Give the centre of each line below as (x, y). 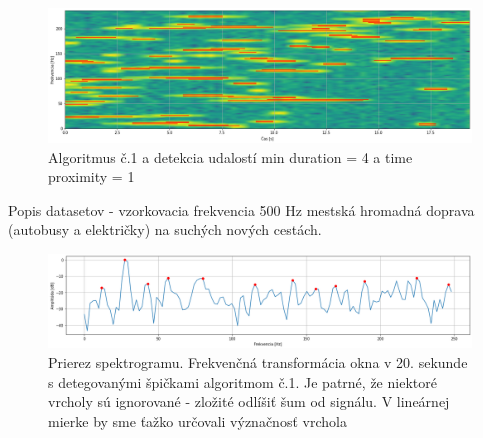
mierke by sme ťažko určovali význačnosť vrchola (197, 420)
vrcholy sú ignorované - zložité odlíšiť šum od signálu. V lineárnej (249, 401)
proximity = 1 (91, 176)
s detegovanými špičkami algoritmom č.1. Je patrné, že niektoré (242, 381)
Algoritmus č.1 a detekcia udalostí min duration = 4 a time (230, 156)
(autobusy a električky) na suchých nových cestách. (165, 229)
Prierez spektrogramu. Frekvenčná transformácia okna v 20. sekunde (258, 361)
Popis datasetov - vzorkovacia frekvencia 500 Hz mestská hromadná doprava (241, 209)
